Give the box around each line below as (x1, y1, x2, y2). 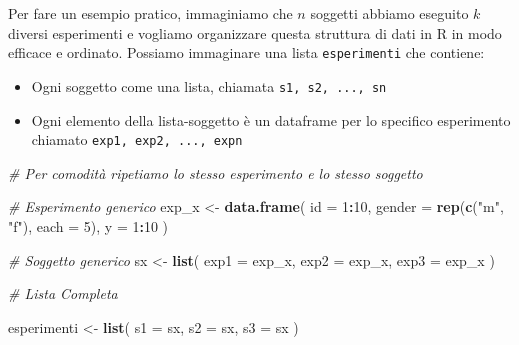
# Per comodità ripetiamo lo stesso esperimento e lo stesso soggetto (8, 162, 423, 183)
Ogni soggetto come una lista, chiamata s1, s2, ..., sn (31, 75, 387, 96)
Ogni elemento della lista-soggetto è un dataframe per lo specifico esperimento (31, 109, 511, 130)
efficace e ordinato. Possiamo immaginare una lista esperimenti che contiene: (8, 42, 485, 63)
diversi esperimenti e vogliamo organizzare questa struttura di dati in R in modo (8, 22, 502, 43)
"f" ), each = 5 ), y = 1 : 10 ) (8, 215, 169, 236)
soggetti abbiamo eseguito (310, 3, 469, 23)
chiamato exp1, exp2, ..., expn (31, 129, 243, 150)
